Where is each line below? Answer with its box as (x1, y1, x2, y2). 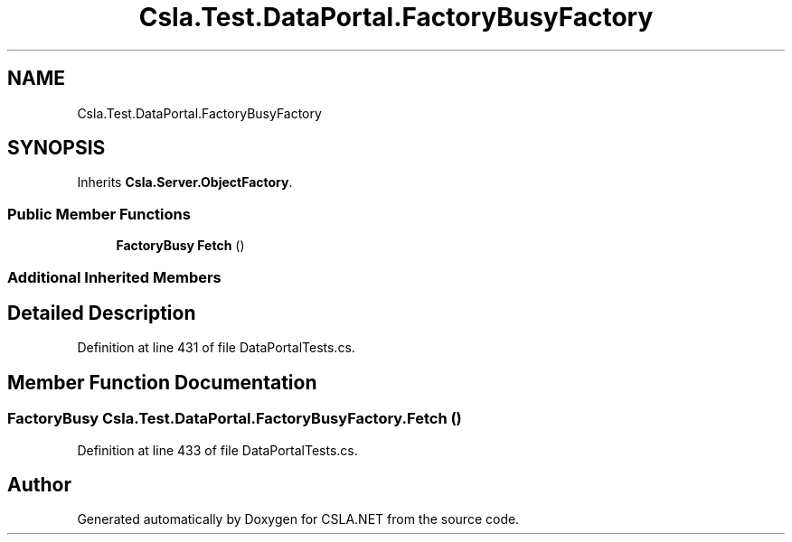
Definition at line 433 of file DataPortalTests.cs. (77, 442, 358, 458)
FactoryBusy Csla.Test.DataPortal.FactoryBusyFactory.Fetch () (7, 409, 462, 428)
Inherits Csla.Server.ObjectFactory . (77, 174, 293, 191)
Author (7, 473, 71, 497)
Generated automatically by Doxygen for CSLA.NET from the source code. (77, 511, 520, 528)
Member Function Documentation (7, 370, 317, 394)
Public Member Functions (7, 204, 191, 223)
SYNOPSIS (7, 136, 106, 160)
